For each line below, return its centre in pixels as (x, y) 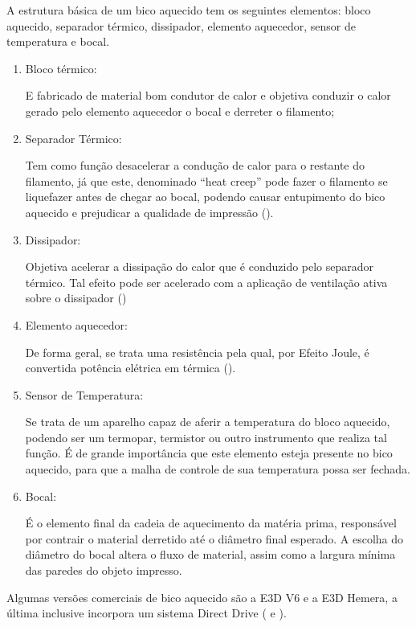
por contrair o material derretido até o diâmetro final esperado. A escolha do (214, 538)
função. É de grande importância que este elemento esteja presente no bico (209, 453)
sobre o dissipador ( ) (76, 298)
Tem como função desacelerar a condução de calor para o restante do (195, 165)
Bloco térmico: (61, 68)
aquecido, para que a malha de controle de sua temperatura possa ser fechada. (218, 469)
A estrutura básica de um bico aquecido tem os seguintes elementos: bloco (189, 10)
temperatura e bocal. (58, 41)
